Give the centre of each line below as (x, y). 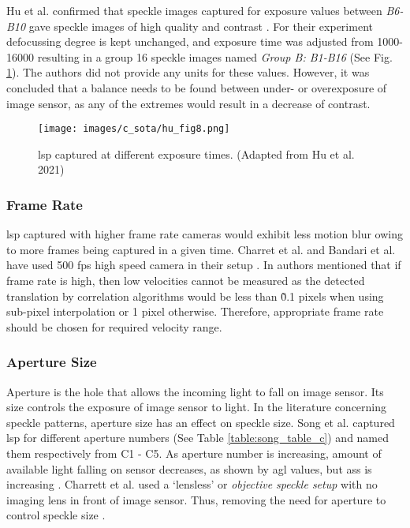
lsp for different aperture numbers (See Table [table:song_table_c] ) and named (198, 438)
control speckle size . (56, 515)
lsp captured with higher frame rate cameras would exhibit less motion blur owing (205, 234)
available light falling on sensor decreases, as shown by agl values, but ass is (189, 468)
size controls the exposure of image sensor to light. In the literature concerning (197, 407)
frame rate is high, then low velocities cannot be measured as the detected (186, 280)
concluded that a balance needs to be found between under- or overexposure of (197, 87)
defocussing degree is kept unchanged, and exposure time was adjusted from (190, 41)
